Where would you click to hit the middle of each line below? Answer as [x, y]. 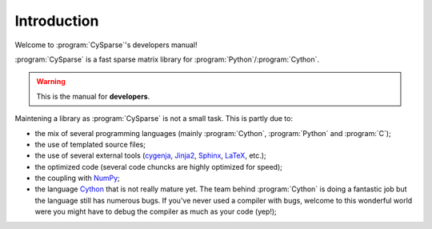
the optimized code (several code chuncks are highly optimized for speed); [159, 167]
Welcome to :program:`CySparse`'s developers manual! [106, 45]
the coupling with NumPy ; [77, 178]
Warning [51, 82]
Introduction [57, 21]
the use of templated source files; [90, 144]
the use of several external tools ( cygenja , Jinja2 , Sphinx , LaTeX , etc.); [151, 155]
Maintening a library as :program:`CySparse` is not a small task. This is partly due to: [154, 119]
